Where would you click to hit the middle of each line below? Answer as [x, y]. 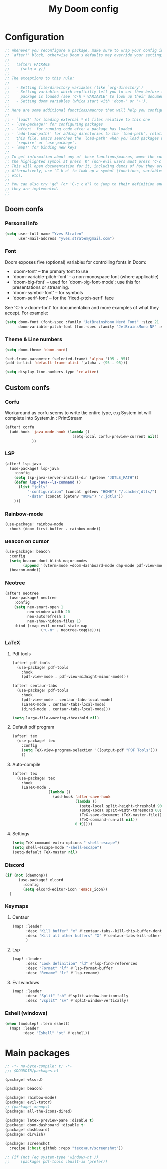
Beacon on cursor [27, 541]
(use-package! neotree [33, 598]
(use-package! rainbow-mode [34, 524]
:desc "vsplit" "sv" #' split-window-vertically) [77, 1000]
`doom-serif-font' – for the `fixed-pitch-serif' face [63, 298]
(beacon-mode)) [25, 570]
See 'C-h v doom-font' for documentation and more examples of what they [82, 307]
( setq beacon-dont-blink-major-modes [49, 561]
